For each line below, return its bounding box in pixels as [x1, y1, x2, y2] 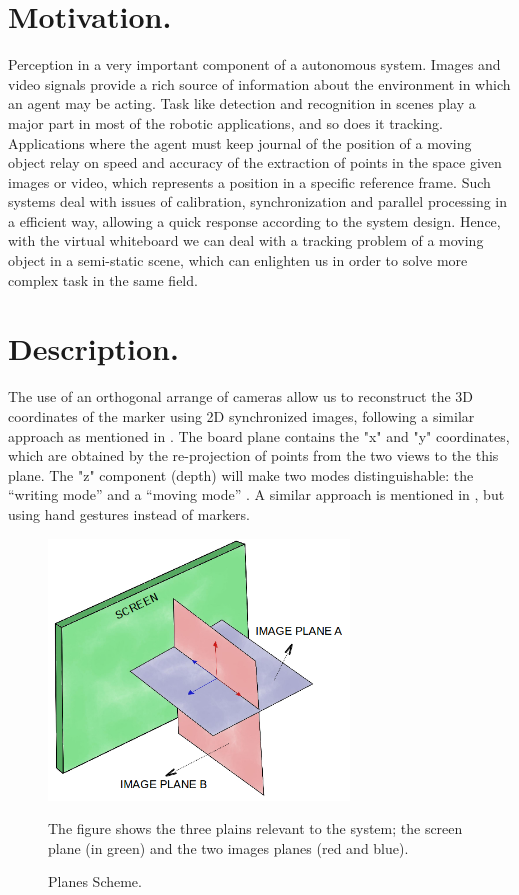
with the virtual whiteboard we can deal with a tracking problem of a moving [8, 230, 484, 251]
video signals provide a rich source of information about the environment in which [8, 73, 511, 94]
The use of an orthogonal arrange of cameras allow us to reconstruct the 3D [8, 386, 474, 407]
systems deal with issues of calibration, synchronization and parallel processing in [8, 191, 508, 212]
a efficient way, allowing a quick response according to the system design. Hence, [8, 210, 501, 231]
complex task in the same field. [8, 269, 198, 290]
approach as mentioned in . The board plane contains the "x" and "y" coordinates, [8, 425, 510, 446]
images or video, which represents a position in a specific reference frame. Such [8, 171, 491, 192]
